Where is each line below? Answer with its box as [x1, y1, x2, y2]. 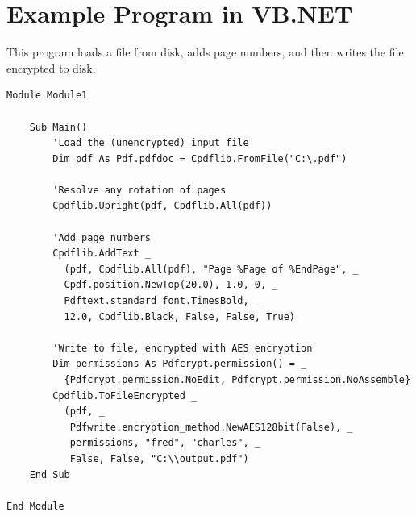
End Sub [29, 468, 70, 481]
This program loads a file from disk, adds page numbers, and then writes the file [6, 44, 404, 60]
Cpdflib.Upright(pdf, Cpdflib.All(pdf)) [52, 200, 272, 212]
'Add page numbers [52, 231, 151, 243]
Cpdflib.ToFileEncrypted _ [52, 389, 198, 402]
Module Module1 [6, 89, 88, 102]
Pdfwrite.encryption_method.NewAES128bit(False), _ [69, 421, 353, 433]
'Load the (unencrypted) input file [52, 137, 249, 149]
